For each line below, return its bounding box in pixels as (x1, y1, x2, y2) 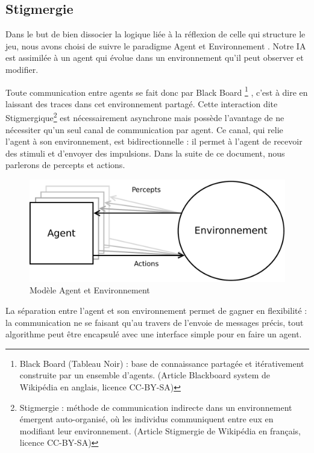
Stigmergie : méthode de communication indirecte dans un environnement (19, 401, 292, 413)
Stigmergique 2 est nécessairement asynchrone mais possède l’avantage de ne (5, 110, 284, 124)
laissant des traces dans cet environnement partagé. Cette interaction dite (5, 97, 278, 110)
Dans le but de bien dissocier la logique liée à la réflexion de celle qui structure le (5, 28, 306, 40)
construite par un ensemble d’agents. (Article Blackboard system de (19, 369, 271, 381)
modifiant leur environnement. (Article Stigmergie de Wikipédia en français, (19, 424, 301, 437)
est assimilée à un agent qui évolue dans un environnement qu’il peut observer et (5, 51, 304, 64)
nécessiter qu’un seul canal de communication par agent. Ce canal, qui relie (5, 123, 283, 136)
